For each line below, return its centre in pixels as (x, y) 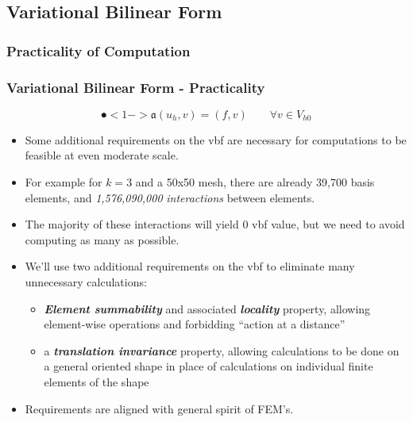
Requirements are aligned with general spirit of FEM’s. (159, 408)
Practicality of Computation (98, 50)
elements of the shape (96, 381)
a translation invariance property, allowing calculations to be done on (222, 350)
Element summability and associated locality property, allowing (207, 308)
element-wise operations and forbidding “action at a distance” (195, 324)
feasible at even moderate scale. (102, 155)
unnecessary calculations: (86, 282)
